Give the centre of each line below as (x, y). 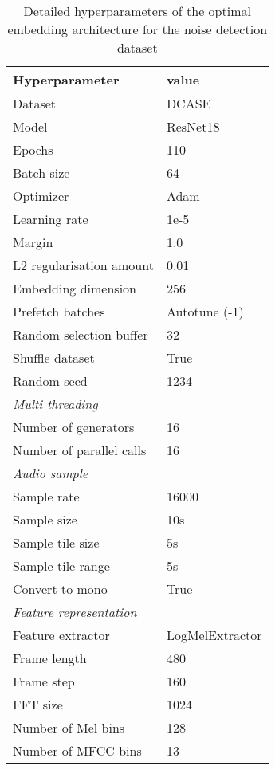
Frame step (44, 681)
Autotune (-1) (205, 311)
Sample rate (46, 496)
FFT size (38, 704)
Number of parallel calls (80, 450)
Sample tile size (56, 542)
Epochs (33, 149)
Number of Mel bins (69, 727)
